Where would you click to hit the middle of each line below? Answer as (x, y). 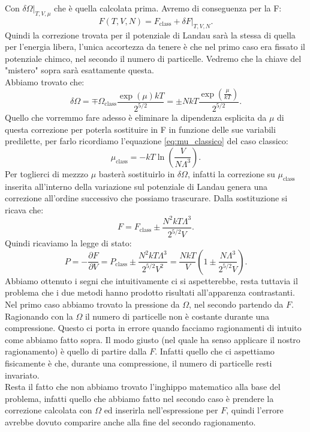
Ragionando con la (39, 316)
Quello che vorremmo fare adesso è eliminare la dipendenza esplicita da (136, 117)
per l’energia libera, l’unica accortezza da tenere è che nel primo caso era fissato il (155, 47)
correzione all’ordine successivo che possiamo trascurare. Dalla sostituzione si (146, 198)
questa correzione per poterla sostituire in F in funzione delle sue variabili (140, 129)
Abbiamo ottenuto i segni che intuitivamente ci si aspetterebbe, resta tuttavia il (151, 280)
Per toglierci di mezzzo (47, 173)
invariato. (22, 375)
